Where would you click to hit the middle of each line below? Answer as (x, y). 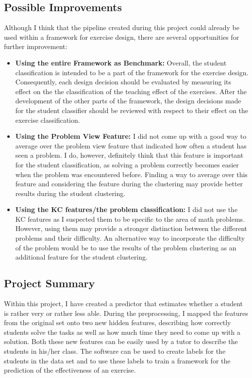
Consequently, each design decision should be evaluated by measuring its (123, 82)
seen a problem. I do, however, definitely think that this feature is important (129, 155)
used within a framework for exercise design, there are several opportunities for (122, 37)
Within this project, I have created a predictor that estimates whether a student (124, 304)
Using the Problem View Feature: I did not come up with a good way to (131, 136)
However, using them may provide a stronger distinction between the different (131, 228)
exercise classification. (48, 120)
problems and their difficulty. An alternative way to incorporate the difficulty (130, 238)
